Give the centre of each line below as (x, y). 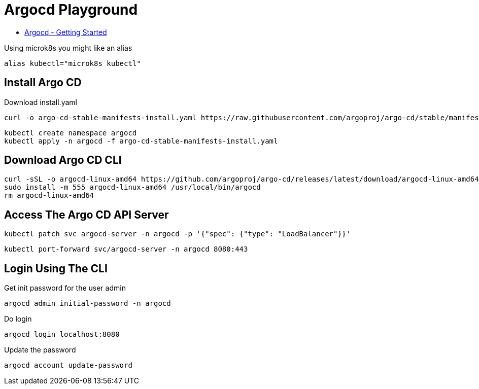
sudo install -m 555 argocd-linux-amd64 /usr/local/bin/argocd (132, 187)
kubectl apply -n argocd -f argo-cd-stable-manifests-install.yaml (141, 141)
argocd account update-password (68, 365)
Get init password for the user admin (65, 288)
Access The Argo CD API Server (87, 215)
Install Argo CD (43, 83)
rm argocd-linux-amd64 (49, 196)
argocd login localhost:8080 (62, 334)
